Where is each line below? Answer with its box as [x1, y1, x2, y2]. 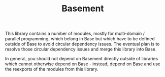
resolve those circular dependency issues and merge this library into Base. [5, 46, 157, 52]
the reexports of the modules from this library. [5, 66, 99, 72]
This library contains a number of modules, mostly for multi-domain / [5, 30, 145, 37]
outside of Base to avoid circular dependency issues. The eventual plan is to [5, 41, 160, 47]
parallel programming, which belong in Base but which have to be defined [5, 36, 155, 42]
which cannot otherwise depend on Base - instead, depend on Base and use [5, 61, 161, 67]
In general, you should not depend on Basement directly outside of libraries [5, 56, 158, 62]
